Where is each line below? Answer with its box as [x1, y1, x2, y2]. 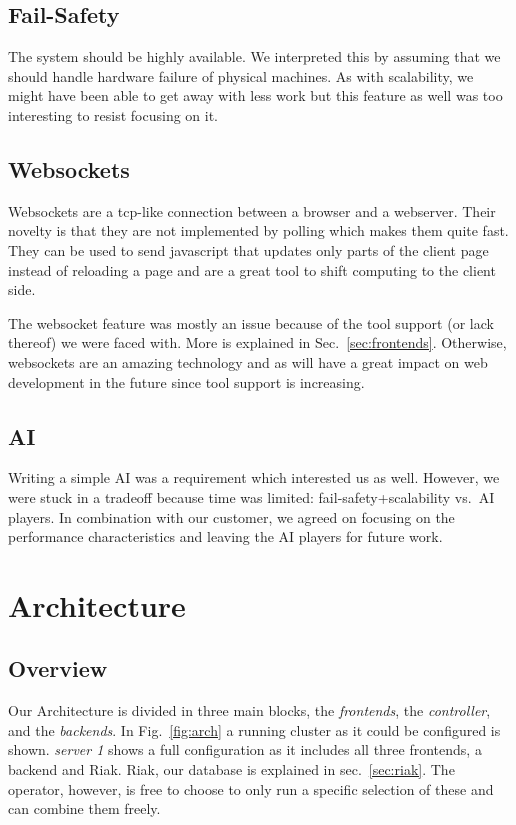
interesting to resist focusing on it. [8, 104, 218, 125]
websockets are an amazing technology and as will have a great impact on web [8, 351, 488, 372]
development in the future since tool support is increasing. [8, 371, 365, 392]
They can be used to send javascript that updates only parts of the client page [8, 239, 489, 260]
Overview [8, 653, 108, 684]
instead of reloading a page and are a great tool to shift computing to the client [8, 259, 496, 280]
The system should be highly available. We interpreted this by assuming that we [8, 46, 501, 67]
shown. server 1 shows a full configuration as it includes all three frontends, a [8, 739, 482, 760]
